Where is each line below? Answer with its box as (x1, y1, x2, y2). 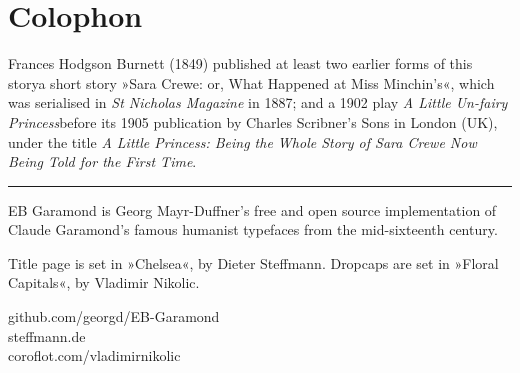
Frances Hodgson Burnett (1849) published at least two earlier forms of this (8, 53, 473, 74)
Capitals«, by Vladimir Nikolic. (8, 272, 200, 293)
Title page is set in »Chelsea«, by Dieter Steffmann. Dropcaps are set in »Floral (8, 252, 499, 273)
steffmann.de (8, 325, 86, 346)
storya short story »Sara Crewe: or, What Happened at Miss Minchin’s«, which (8, 72, 495, 93)
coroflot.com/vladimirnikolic (8, 345, 181, 366)
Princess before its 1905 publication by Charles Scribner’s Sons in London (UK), (8, 111, 498, 132)
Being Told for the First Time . (8, 151, 197, 172)
